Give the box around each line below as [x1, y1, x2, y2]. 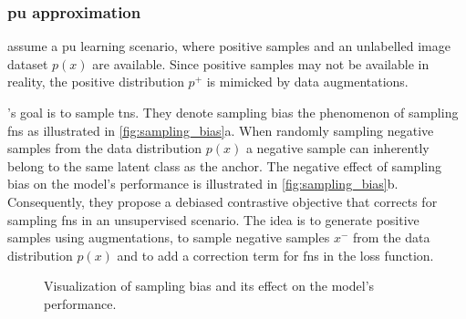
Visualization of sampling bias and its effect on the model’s [44, 276, 375, 295]
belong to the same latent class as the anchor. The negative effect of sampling [7, 156, 441, 175]
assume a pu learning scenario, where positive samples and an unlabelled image [7, 36, 450, 56]
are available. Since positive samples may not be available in [92, 54, 430, 73]
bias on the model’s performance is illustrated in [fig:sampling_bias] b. [7, 174, 399, 193]
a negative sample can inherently [245, 139, 430, 158]
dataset [7, 54, 48, 73]
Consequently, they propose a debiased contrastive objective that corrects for [7, 191, 438, 211]
